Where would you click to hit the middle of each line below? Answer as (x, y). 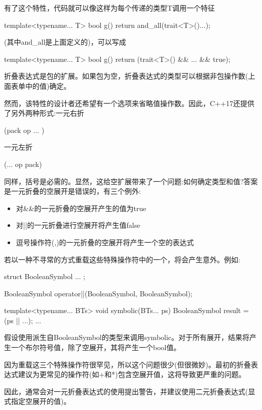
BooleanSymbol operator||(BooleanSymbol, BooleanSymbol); (98, 293)
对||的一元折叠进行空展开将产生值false (78, 225)
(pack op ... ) (24, 130)
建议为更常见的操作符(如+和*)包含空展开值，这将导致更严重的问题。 (132, 374)
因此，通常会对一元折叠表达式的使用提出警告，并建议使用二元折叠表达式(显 (130, 391)
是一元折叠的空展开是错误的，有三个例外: (72, 191)
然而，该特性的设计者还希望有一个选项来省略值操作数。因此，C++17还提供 (129, 103)
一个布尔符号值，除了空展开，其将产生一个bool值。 (96, 347)
